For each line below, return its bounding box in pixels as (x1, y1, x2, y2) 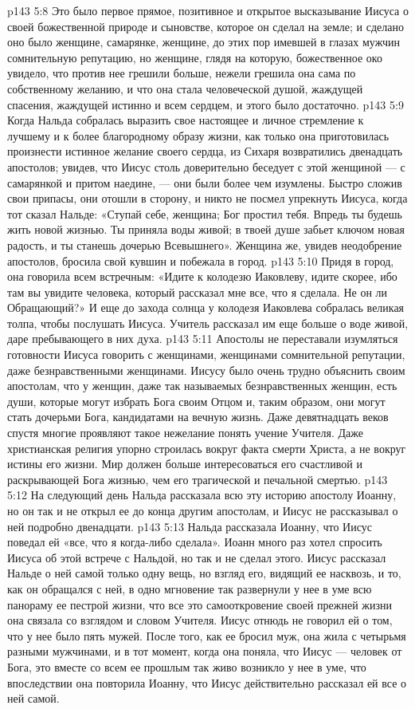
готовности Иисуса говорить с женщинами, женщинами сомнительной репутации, (7, 346, 405, 363)
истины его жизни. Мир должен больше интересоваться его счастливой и (7, 455, 362, 472)
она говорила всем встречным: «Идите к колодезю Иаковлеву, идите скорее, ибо (7, 268, 397, 285)
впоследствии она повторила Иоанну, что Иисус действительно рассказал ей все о (7, 674, 407, 691)
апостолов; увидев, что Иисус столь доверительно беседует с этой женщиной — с (7, 158, 405, 175)
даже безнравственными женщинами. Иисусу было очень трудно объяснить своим (7, 361, 405, 378)
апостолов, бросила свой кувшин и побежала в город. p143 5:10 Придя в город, (7, 252, 394, 269)
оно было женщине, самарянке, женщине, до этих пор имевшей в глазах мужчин (7, 33, 400, 50)
